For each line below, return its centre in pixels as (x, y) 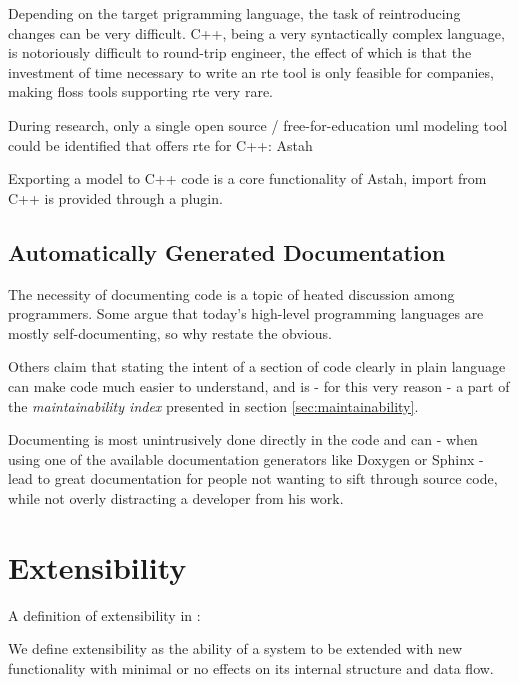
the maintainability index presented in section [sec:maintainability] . (213, 405)
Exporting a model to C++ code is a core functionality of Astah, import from (247, 178)
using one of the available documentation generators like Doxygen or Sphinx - (246, 458)
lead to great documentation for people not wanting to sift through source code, (253, 478)
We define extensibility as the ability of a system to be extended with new (235, 648)
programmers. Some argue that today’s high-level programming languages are (246, 313)
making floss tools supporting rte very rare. (141, 91)
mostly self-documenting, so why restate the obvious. (170, 332)
